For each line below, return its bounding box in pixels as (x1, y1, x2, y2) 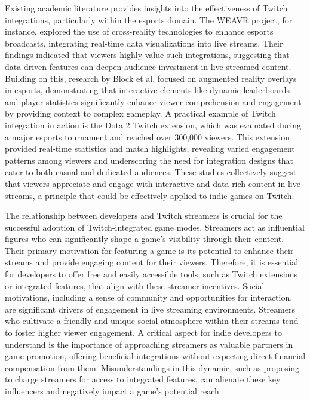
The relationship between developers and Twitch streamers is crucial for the (5, 209, 283, 222)
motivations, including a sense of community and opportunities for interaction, (5, 291, 293, 304)
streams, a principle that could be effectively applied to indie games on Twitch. (5, 189, 294, 201)
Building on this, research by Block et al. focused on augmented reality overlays (5, 72, 297, 84)
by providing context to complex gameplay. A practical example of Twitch (5, 107, 276, 120)
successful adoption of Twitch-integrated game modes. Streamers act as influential (5, 221, 305, 233)
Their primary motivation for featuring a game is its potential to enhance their (5, 244, 294, 256)
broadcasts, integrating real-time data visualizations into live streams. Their (5, 36, 283, 49)
